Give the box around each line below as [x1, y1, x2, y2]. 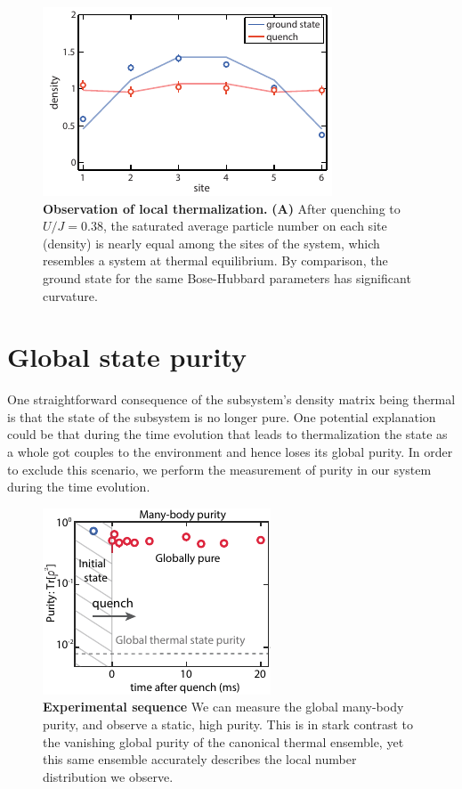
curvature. [43, 286, 98, 305]
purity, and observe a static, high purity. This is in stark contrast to [43, 715, 414, 734]
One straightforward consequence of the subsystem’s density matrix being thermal [7, 390, 456, 409]
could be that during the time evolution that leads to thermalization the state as [7, 425, 448, 443]
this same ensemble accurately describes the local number [43, 750, 357, 769]
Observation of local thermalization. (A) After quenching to [43, 199, 401, 217]
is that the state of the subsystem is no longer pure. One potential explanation [7, 407, 436, 426]
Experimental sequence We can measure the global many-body [43, 697, 404, 716]
